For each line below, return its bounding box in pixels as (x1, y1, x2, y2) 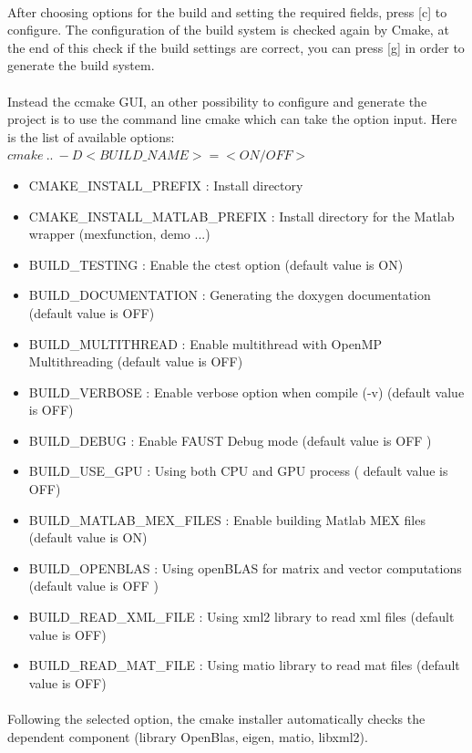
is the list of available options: (7, 127, 175, 146)
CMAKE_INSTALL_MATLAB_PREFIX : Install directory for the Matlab (28, 206, 455, 225)
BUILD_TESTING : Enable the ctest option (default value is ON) (28, 254, 404, 273)
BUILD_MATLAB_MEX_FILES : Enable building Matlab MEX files (28, 510, 426, 529)
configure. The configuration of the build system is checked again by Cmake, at (7, 20, 449, 39)
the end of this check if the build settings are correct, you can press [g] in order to (7, 37, 465, 57)
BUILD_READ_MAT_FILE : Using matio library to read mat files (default (28, 655, 460, 675)
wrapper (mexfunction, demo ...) (28, 224, 210, 243)
